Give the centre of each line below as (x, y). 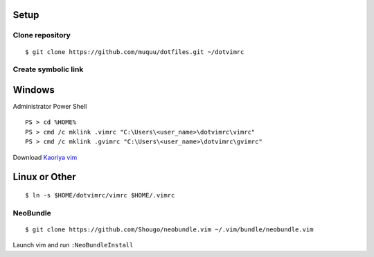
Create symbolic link (48, 69)
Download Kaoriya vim (45, 157)
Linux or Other (44, 177)
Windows (34, 90)
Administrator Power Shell (50, 107)
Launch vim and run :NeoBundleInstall (73, 245)
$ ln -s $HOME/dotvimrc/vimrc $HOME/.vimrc (100, 195)
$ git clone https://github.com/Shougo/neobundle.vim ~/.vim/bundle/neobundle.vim (169, 229)
